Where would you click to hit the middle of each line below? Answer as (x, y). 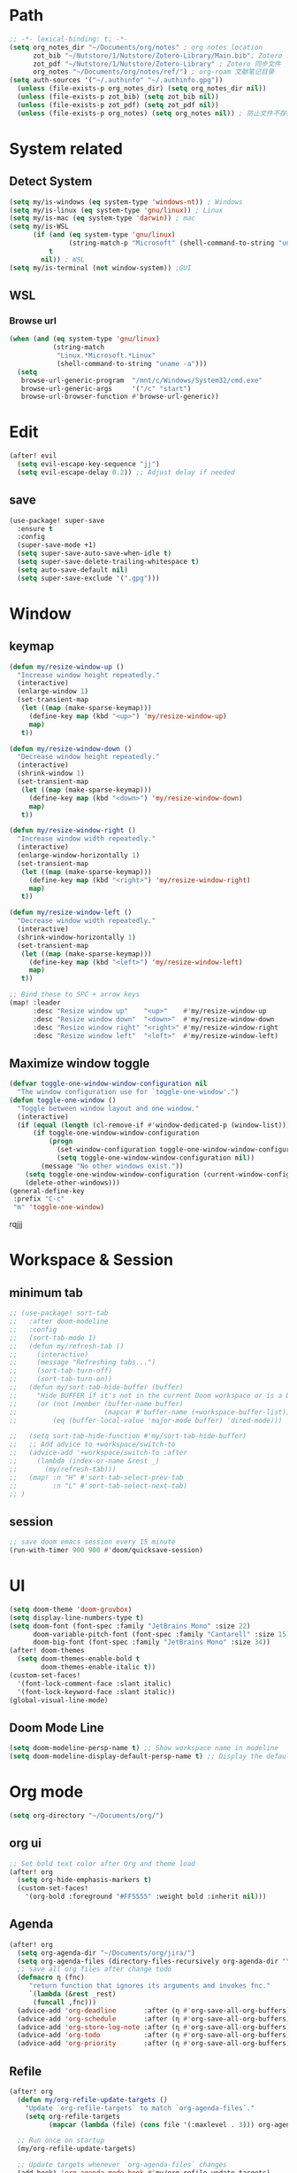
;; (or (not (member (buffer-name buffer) (96, 1403)
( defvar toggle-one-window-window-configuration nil (108, 1084)
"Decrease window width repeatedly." (87, 921)
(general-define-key (47, 1191)
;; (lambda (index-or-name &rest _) (85, 1461)
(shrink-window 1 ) (51, 774)
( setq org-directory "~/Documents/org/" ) (87, 1815)
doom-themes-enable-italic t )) (99, 1668)
